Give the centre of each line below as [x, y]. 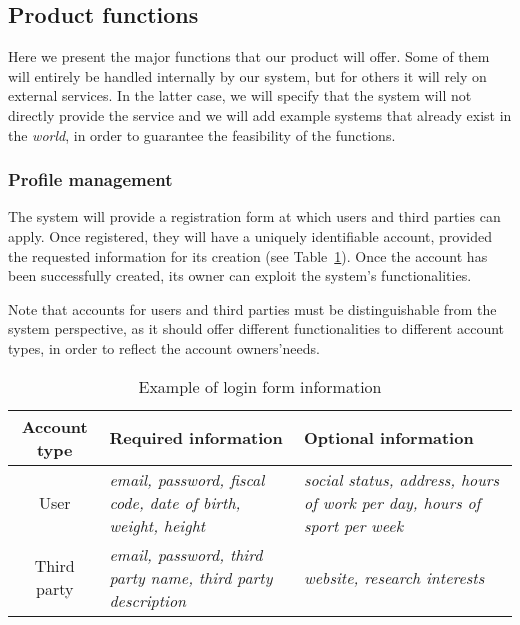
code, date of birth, [175, 502]
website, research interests [394, 577]
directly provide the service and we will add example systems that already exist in [260, 114]
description [148, 600]
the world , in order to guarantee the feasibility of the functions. [202, 134]
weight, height [157, 525]
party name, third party [191, 577]
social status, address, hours [402, 479]
